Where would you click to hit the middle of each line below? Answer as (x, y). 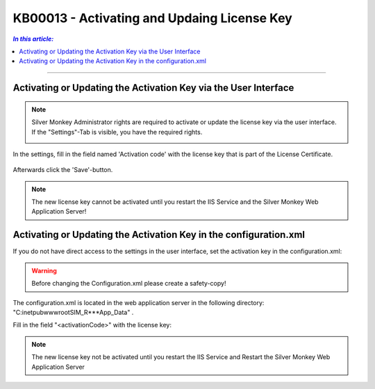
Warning (44, 270)
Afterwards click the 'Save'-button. (63, 170)
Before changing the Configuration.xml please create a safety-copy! (129, 284)
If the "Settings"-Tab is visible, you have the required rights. (117, 132)
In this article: (33, 39)
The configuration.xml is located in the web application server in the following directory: (139, 302)
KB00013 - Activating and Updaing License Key (153, 18)
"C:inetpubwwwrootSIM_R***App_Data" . (73, 312)
